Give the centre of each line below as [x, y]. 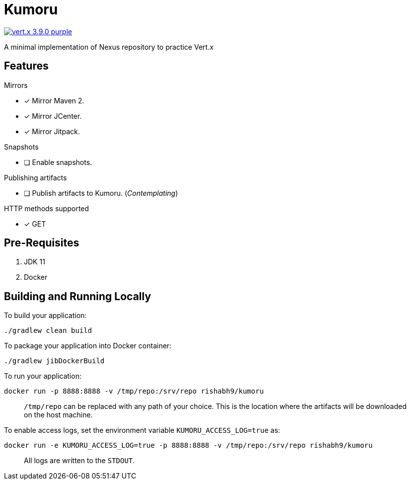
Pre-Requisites [42, 243]
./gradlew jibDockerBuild [54, 361]
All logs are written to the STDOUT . [80, 461]
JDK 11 [35, 262]
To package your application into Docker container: [88, 346]
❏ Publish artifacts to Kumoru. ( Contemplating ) [101, 193]
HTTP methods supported [46, 208]
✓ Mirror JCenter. [53, 116]
